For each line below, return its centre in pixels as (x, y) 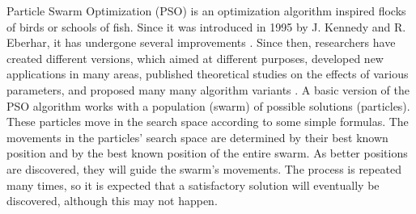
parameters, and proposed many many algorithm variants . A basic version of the (208, 89)
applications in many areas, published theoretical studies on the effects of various (208, 74)
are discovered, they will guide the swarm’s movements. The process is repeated (204, 168)
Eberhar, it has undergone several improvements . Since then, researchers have (201, 42)
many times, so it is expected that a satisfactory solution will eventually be (193, 185)
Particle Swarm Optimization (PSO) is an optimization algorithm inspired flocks (206, 10)
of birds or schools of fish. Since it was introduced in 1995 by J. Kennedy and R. (206, 26)
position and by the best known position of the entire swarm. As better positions (207, 153)
